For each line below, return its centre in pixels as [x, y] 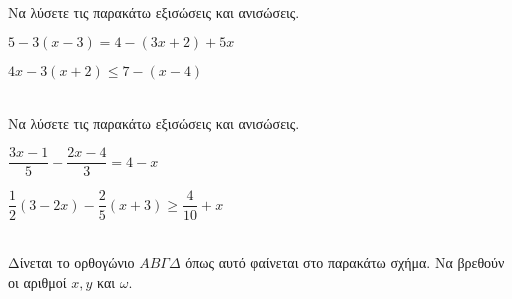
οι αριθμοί [37, 281]
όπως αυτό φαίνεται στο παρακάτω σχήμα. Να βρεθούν [345, 262]
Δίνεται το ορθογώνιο [71, 262]
